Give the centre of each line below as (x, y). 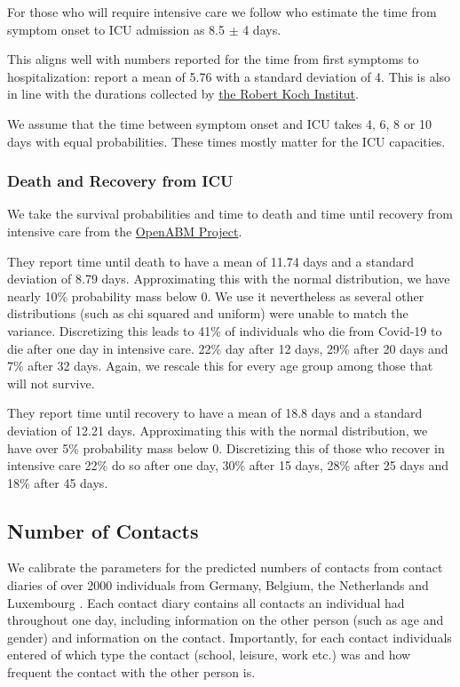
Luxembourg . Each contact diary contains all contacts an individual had (206, 602)
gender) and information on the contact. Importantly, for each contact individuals (230, 637)
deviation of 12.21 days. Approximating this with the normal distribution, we (218, 430)
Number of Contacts (103, 530)
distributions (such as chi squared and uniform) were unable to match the (208, 313)
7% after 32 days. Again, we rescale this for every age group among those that (220, 366)
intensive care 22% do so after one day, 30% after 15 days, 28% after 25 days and (228, 465)
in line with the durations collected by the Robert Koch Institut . (183, 94)
